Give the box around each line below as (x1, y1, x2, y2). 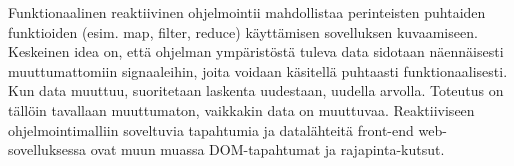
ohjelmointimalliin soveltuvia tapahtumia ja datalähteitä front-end (8, 119, 414, 140)
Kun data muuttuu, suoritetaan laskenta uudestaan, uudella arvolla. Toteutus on (8, 80, 504, 101)
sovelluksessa (8, 139, 87, 160)
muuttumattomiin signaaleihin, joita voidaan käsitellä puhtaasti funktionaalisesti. (8, 60, 508, 81)
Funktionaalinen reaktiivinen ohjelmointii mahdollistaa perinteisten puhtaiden (8, 2, 486, 22)
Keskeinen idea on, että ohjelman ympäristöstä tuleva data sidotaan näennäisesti (8, 41, 504, 62)
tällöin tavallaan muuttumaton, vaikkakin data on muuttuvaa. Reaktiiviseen (8, 99, 475, 120)
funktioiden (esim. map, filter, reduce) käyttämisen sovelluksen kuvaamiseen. (8, 21, 478, 42)
